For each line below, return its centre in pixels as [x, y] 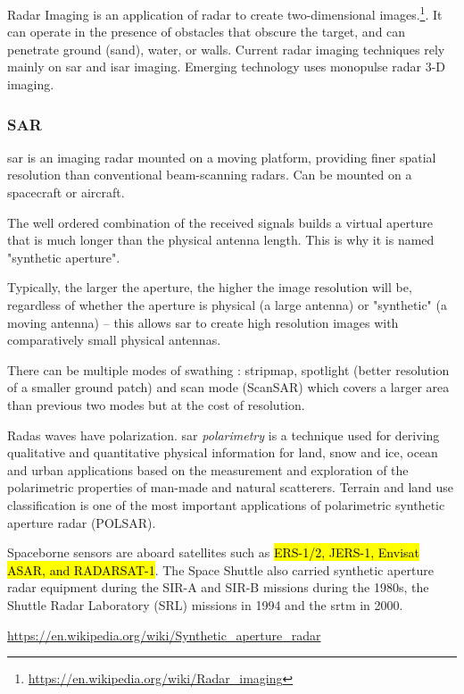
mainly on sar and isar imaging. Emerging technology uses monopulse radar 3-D [227, 67]
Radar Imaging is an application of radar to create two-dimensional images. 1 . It [225, 13]
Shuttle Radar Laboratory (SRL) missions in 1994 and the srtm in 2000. [205, 604]
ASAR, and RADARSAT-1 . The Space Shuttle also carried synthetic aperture [220, 569]
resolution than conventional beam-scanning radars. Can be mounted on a [210, 175]
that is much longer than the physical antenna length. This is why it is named [221, 240]
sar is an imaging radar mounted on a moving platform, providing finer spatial [222, 157]
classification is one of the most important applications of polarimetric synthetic [226, 504]
